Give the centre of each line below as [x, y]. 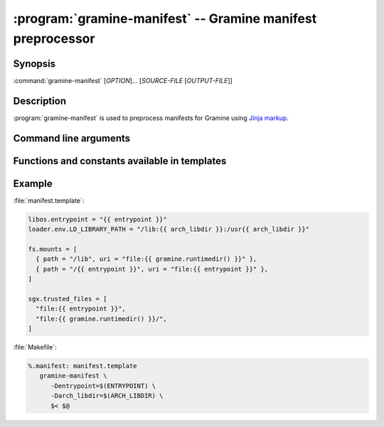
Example [33, 184]
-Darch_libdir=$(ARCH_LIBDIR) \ [107, 396]
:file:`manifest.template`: [49, 200]
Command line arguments [72, 138]
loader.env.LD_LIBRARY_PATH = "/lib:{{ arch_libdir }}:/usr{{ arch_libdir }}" [169, 229]
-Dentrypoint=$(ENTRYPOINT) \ [103, 386]
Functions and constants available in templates [120, 161]
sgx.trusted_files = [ [68, 299]
